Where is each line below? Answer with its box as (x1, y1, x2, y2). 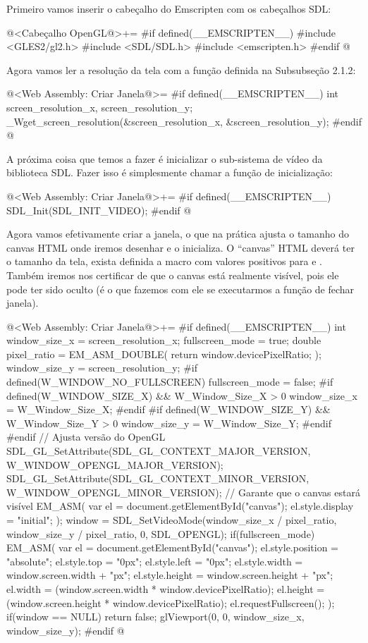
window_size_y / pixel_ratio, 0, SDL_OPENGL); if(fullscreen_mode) (6, 526, 315, 541)
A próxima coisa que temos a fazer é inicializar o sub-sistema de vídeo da (6, 151, 323, 166)
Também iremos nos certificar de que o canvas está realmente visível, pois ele (6, 267, 339, 282)
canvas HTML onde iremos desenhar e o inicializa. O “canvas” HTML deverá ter (6, 240, 355, 255)
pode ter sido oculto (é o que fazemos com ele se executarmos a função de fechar (6, 281, 355, 296)
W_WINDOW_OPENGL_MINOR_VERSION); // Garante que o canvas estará (6, 484, 360, 499)
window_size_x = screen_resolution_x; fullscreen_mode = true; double (6, 333, 321, 348)
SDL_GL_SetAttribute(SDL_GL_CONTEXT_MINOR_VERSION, (6, 471, 309, 486)
